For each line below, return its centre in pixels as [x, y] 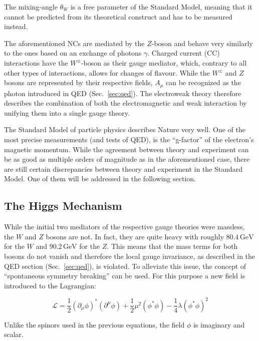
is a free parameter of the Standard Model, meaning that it [161, 7]
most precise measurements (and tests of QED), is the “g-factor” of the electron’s [129, 139]
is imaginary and [219, 324]
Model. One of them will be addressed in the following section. [100, 179]
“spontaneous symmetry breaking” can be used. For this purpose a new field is [125, 276]
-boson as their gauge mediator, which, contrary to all [164, 62]
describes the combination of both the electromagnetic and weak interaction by [125, 103]
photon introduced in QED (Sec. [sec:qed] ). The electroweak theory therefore [123, 93]
